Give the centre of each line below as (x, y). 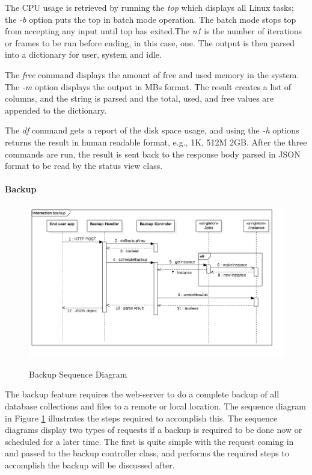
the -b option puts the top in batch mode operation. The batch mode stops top (151, 19)
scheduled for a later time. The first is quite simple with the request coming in (149, 441)
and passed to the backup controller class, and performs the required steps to (147, 453)
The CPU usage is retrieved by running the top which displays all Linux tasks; (149, 7)
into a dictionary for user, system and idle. (83, 54)
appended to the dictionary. (56, 110)
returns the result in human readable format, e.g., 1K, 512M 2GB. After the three (156, 142)
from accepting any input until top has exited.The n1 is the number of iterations (154, 31)
